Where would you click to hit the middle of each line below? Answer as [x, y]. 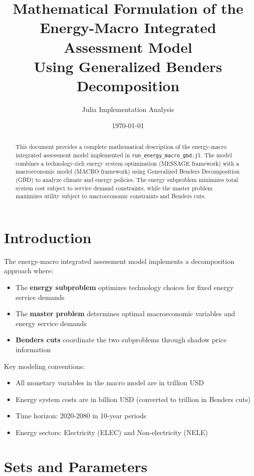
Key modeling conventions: [45, 366]
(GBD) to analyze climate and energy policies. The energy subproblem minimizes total [127, 179]
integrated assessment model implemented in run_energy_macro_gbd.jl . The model [124, 155]
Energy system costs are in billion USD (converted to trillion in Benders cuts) [133, 399]
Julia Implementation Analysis [128, 109]
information [33, 349]
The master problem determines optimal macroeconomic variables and [125, 313]
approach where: [29, 271]
